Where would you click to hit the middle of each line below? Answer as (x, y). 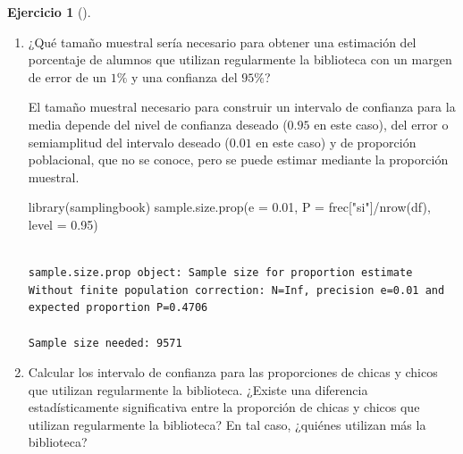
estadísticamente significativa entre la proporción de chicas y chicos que (224, 407)
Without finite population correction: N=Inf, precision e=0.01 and (236, 290)
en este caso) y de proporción (336, 142)
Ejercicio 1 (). (49, 12)
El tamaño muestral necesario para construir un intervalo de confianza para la (242, 107)
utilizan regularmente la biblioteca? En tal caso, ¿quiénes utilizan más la (227, 424)
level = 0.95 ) (63, 224)
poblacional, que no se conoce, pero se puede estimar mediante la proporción (238, 160)
